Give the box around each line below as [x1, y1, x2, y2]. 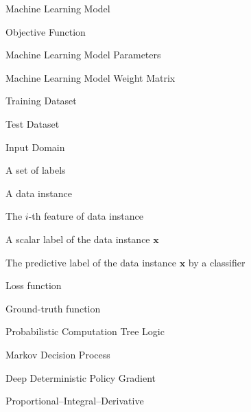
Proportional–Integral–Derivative [5, 393, 144, 408]
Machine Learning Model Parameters [5, 47, 161, 62]
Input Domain [5, 139, 65, 154]
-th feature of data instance [28, 209, 143, 223]
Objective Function [5, 24, 86, 38]
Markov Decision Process [5, 347, 110, 361]
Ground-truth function [5, 301, 101, 315]
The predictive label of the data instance [5, 255, 177, 269]
